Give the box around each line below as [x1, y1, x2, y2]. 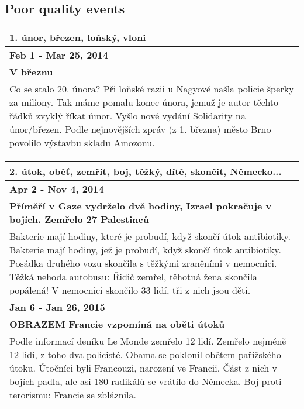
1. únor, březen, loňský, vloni [9, 30, 146, 44]
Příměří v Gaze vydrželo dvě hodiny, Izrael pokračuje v [9, 199, 272, 213]
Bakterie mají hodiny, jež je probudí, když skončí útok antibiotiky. [9, 243, 281, 257]
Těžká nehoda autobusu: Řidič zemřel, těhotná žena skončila [9, 270, 258, 284]
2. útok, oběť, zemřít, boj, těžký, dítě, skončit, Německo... [9, 164, 282, 178]
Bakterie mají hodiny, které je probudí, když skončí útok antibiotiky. [9, 229, 291, 243]
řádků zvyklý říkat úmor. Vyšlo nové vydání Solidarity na [9, 109, 246, 123]
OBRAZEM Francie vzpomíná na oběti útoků [9, 317, 225, 331]
